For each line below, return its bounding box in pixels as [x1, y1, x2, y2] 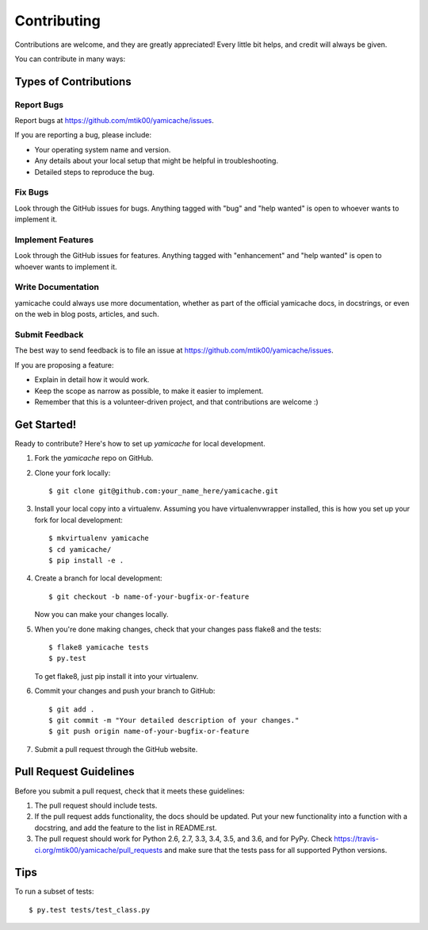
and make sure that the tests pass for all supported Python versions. [163, 845, 388, 855]
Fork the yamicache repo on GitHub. [34, 453, 154, 463]
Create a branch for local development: [34, 573, 162, 583]
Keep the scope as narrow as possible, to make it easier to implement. [34, 386, 264, 396]
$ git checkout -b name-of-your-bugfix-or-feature [48, 592, 250, 601]
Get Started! [14, 418, 77, 431]
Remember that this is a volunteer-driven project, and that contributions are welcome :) [34, 397, 319, 407]
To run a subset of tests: [14, 886, 94, 897]
